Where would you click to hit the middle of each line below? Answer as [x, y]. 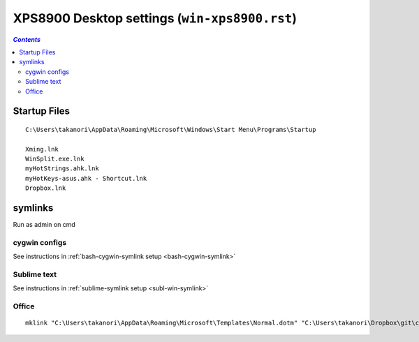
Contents [27, 39]
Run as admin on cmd [44, 225]
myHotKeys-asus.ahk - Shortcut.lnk [86, 178]
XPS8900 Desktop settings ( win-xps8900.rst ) [155, 18]
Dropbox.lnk [46, 188]
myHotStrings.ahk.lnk [62, 169]
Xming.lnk [42, 149]
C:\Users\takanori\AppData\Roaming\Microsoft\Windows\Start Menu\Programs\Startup [171, 129]
